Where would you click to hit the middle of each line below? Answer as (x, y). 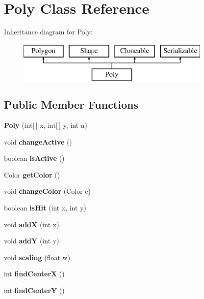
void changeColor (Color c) (47, 191)
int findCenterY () (34, 290)
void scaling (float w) (37, 257)
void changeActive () (38, 141)
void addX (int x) (32, 224)
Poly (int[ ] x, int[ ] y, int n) (46, 125)
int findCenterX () (34, 274)
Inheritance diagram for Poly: (48, 32)
